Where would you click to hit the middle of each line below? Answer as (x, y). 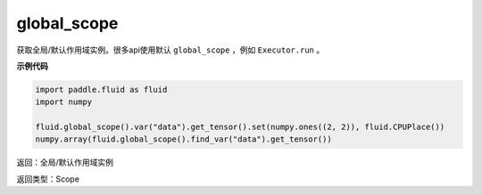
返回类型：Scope (48, 179)
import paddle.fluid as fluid (101, 89)
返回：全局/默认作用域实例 (65, 162)
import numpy (64, 102)
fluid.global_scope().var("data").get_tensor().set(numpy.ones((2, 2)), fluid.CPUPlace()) (240, 127)
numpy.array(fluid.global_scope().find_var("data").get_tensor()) (183, 139)
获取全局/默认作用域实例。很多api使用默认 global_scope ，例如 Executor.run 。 (170, 50)
